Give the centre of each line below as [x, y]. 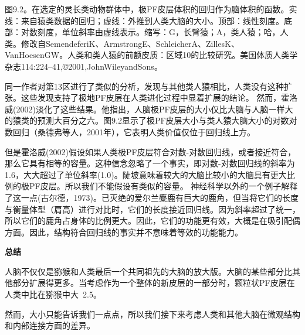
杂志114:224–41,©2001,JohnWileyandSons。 [84, 66]
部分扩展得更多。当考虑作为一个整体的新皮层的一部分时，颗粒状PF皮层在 [154, 283]
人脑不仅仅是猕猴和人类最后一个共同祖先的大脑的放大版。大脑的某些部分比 [148, 271]
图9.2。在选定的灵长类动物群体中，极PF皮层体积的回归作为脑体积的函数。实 [151, 9]
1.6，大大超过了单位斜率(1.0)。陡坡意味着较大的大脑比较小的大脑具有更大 [146, 174]
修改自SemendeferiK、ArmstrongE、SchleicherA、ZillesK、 [130, 43]
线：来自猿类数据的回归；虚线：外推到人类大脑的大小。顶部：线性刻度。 [144, 20]
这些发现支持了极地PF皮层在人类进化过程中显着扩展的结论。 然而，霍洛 [159, 98]
